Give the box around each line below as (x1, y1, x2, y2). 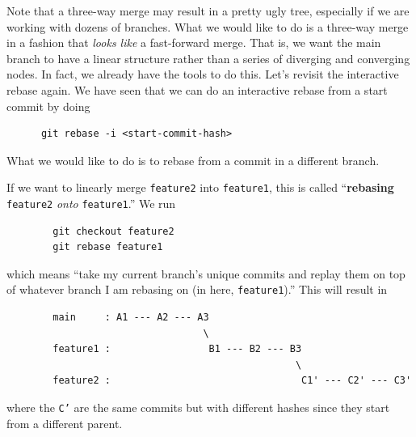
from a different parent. (6, 414, 123, 431)
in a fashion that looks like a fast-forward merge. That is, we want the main (6, 34, 381, 51)
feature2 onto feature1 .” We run (6, 195, 176, 211)
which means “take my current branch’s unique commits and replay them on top (6, 265, 405, 282)
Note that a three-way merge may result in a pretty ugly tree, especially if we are (6, 2, 410, 19)
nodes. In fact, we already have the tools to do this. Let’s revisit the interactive (6, 66, 399, 83)
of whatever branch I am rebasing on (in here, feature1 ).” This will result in (6, 281, 388, 298)
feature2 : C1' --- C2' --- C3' (53, 375, 412, 387)
